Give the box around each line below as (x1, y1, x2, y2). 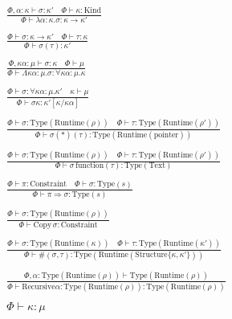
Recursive (22, 283, 55, 292)
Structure (135, 251, 168, 260)
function (75, 162, 104, 170)
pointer (153, 130, 179, 139)
